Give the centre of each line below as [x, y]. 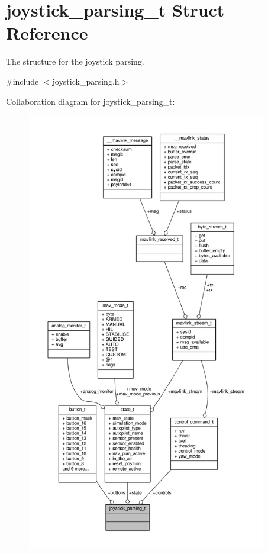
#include [22, 81]
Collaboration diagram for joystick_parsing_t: [91, 101]
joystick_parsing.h [86, 81]
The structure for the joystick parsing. [75, 61]
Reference [47, 33]
